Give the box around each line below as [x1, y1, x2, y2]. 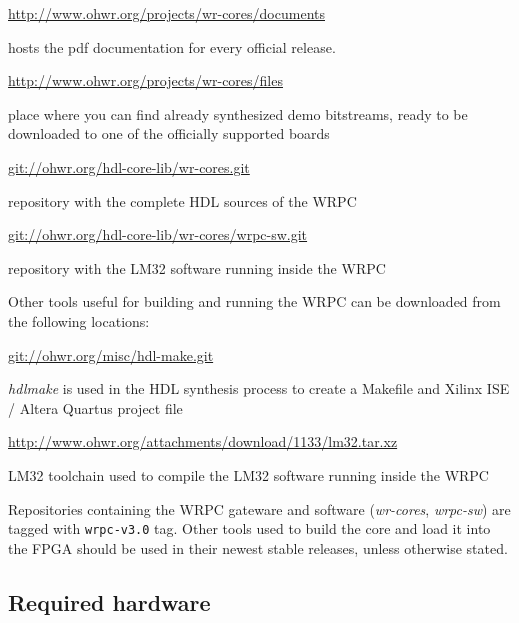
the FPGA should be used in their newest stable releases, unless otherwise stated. [8, 537, 508, 558]
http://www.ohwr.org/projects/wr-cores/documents [8, 3, 325, 23]
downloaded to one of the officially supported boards [8, 123, 330, 144]
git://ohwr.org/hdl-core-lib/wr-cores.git [8, 156, 250, 177]
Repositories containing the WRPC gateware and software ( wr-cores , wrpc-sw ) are [8, 498, 511, 519]
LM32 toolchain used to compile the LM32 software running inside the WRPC [8, 464, 489, 485]
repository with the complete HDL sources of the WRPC [8, 190, 357, 211]
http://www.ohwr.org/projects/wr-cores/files [8, 70, 283, 91]
